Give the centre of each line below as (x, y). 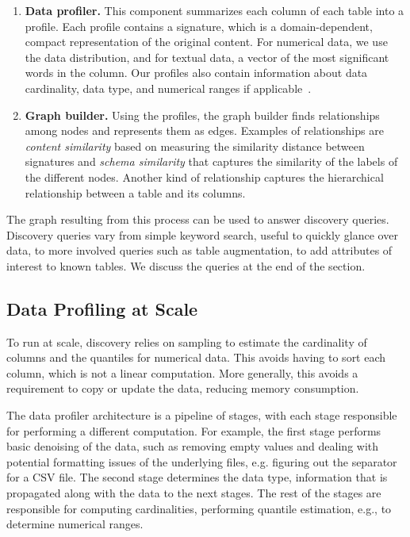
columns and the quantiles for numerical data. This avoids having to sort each (196, 357)
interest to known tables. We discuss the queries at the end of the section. (186, 265)
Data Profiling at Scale (102, 308)
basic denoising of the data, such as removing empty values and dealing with (193, 446)
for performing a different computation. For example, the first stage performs (194, 430)
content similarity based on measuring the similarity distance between (195, 146)
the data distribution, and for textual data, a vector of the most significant (207, 57)
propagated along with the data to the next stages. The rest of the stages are (194, 493)
